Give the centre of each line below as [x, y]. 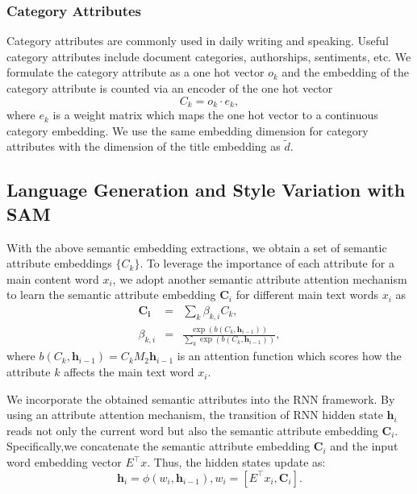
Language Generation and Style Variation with [206, 190]
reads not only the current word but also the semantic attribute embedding [192, 430]
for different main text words [307, 295]
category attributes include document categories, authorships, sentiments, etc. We [209, 56]
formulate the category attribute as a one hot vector [136, 72]
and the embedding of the [346, 72]
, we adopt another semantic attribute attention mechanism [260, 278]
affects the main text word [129, 372]
